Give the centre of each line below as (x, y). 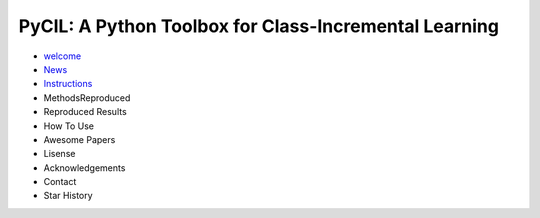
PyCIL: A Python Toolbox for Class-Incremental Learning (259, 26)
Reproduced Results (85, 112)
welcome (62, 56)
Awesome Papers (79, 139)
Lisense (59, 154)
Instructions (68, 84)
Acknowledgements (84, 167)
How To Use (69, 126)
